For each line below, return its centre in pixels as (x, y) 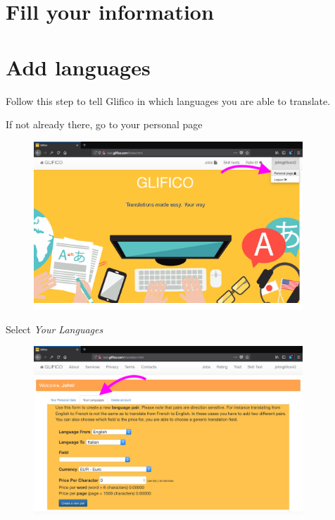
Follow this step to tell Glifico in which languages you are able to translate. (168, 100)
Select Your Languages (55, 329)
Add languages (78, 67)
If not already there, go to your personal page (104, 124)
